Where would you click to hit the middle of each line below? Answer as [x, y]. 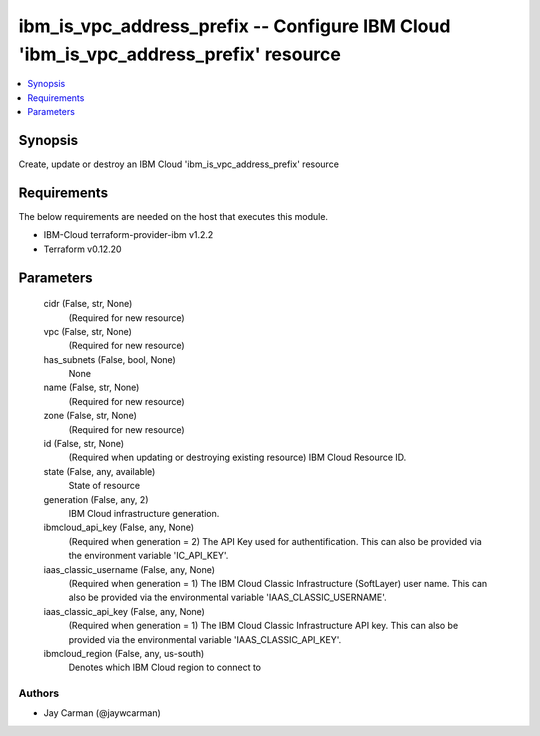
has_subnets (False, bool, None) [110, 359]
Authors [39, 693]
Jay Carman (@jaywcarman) [102, 713]
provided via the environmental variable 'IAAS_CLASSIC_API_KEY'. [205, 639]
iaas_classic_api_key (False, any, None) [124, 611]
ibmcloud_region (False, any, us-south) [124, 653]
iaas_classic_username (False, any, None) [129, 569]
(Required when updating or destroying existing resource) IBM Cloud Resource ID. [237, 457]
